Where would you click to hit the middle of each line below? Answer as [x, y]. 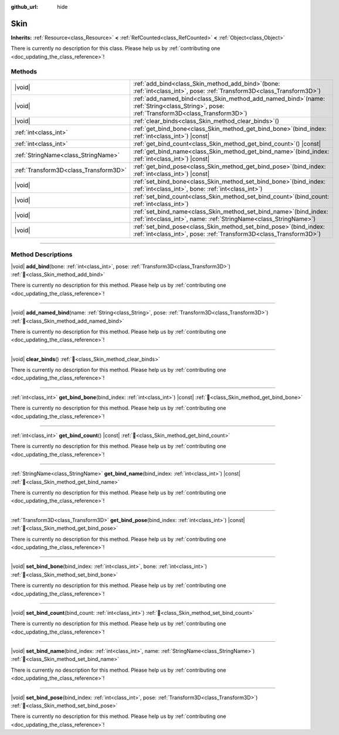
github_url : [24, 7]
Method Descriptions [42, 255]
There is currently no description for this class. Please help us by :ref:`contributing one [116, 48]
